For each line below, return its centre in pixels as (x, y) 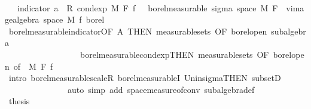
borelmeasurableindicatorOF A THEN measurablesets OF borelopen (138, 31)
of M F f (33, 66)
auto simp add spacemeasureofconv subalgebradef (161, 89)
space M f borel (74, 19)
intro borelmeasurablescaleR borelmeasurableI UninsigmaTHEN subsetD (145, 78)
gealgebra (22, 19)
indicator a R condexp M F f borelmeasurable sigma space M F (147, 7)
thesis (19, 101)
